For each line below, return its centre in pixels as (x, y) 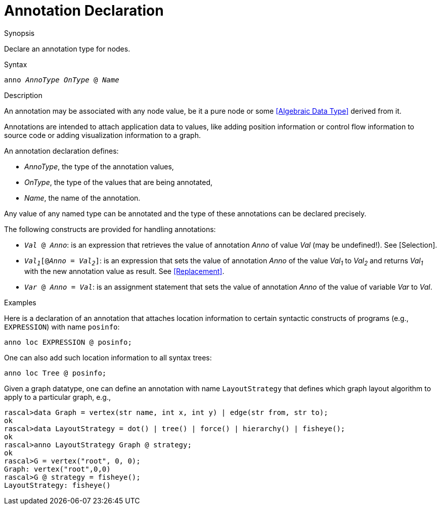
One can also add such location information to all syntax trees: (108, 357)
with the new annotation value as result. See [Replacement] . (124, 271)
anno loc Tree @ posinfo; (55, 373)
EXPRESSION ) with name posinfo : (62, 327)
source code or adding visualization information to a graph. (102, 135)
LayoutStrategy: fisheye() (57, 485)
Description (23, 95)
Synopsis (19, 33)
